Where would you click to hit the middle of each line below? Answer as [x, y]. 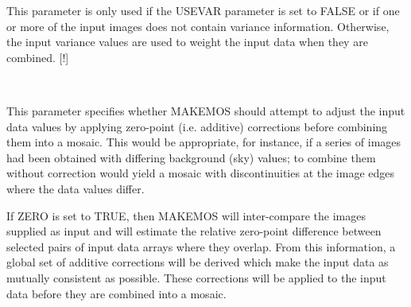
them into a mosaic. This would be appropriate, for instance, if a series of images [204, 142]
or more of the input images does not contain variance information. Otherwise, [198, 26]
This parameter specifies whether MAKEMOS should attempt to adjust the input [206, 110]
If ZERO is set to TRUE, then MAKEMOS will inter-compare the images [186, 215]
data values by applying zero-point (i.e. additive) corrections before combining [197, 126]
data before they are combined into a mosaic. [116, 293]
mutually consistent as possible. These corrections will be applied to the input [196, 277]
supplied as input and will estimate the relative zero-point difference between [194, 231]
